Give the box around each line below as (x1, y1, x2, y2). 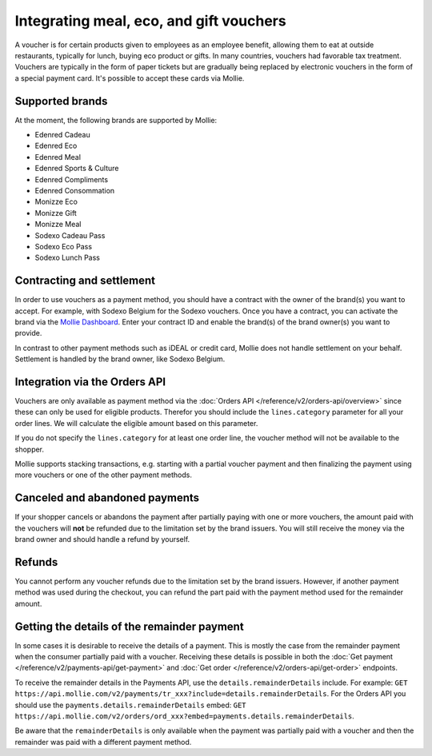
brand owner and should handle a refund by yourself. (14, 535, 190, 544)
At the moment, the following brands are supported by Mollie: (14, 115, 218, 125)
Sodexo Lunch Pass (34, 253, 100, 263)
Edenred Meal (34, 152, 82, 161)
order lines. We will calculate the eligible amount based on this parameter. (14, 418, 258, 428)
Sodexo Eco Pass (34, 241, 92, 251)
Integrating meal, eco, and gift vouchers (14, 12, 287, 30)
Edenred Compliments (34, 174, 108, 184)
